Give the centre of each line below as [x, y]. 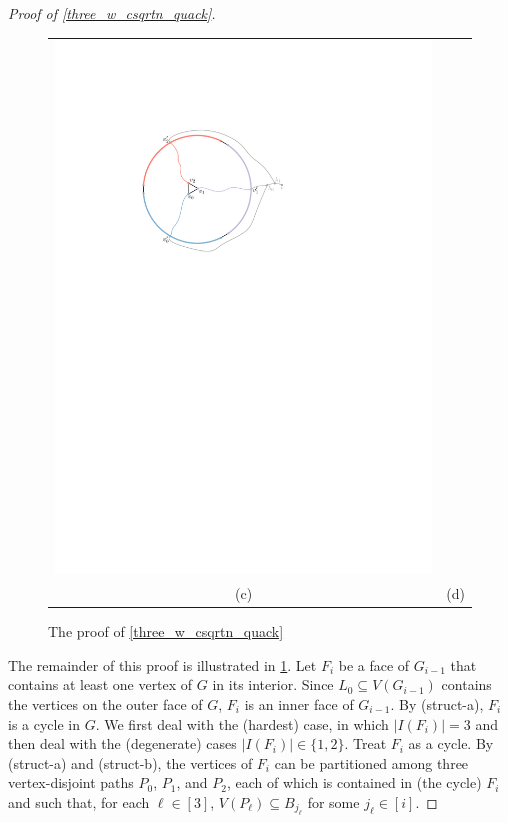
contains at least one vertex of [100, 684]
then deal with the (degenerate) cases [122, 743]
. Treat [365, 743]
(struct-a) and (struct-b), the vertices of [130, 762]
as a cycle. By [451, 743]
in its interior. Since [273, 684]
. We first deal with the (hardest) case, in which [242, 723]
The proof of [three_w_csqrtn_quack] [166, 631]
